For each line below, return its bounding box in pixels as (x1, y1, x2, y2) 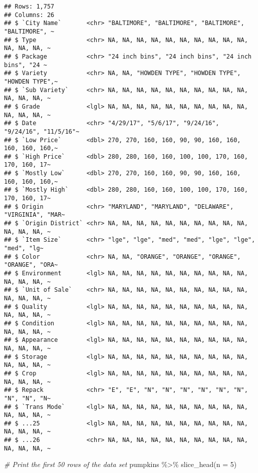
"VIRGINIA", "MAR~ (4, 211, 65, 219)
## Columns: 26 (4, 11, 55, 19)
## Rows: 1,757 (4, 3, 55, 10)
